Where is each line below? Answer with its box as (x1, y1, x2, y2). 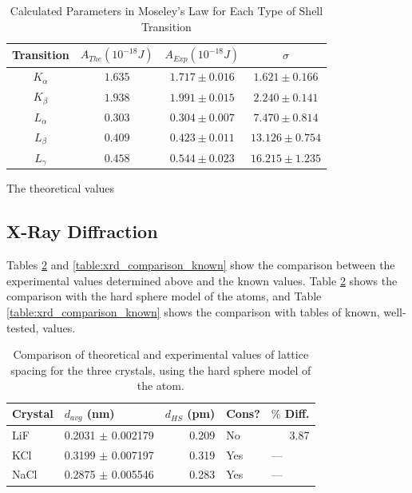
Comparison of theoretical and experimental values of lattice (13, 346, 309, 363)
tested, (6, 319, 39, 336)
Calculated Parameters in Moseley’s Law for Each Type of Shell (10, 2, 323, 18)
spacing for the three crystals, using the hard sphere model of (10, 361, 311, 378)
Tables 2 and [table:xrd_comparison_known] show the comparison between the (6, 256, 395, 273)
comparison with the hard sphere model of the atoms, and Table (6, 288, 322, 304)
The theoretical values (6, 180, 115, 197)
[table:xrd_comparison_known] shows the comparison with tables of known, (6, 304, 380, 320)
